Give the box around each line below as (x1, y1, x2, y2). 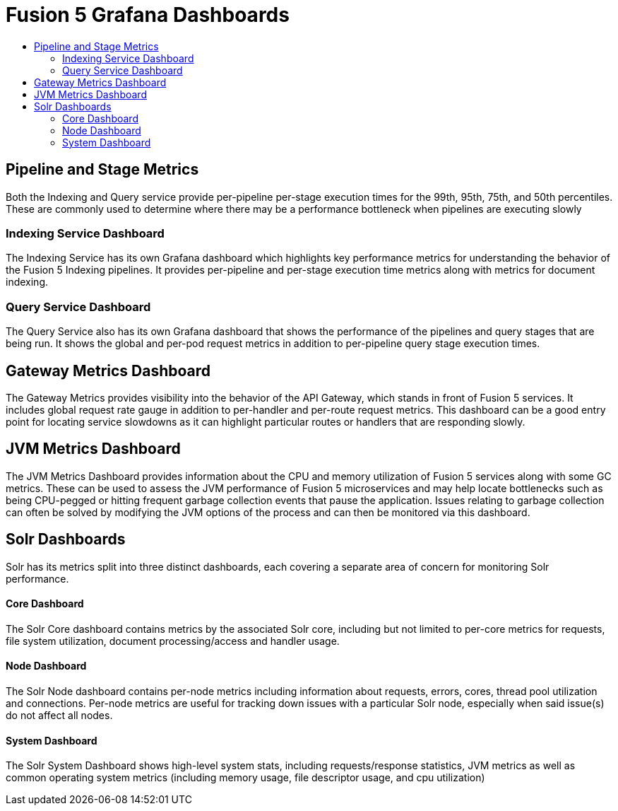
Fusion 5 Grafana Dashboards (6, 3, 290, 27)
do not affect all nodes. (6, 709, 113, 722)
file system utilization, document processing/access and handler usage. (6, 634, 340, 647)
